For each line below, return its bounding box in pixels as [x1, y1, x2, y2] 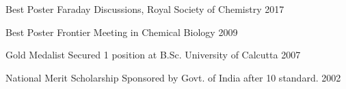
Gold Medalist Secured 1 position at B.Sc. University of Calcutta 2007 [5, 48, 301, 62]
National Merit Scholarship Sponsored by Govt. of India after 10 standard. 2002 [5, 70, 341, 84]
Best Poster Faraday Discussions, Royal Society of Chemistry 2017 [5, 2, 284, 16]
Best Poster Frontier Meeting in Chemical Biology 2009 [5, 24, 238, 39]
